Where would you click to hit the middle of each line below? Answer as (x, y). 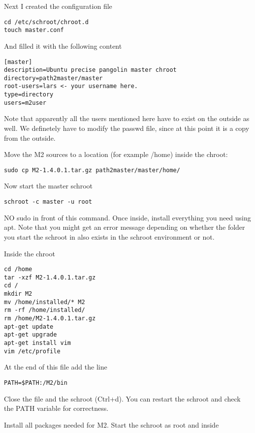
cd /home (18, 269)
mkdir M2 (18, 294)
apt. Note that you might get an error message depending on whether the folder (125, 227)
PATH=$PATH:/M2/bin (36, 383)
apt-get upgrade (31, 335)
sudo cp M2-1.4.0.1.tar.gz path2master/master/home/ (92, 170)
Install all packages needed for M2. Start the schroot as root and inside (112, 424)
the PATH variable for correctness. (56, 408)
